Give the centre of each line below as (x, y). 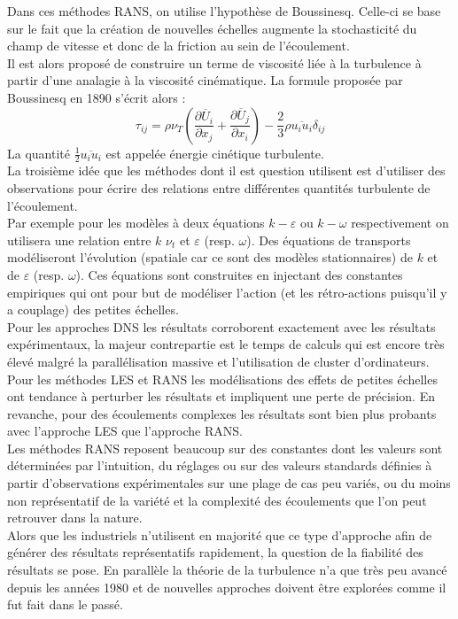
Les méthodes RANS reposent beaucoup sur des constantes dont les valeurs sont (225, 448)
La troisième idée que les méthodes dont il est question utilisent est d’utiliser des (226, 170)
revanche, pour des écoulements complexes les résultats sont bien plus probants (222, 413)
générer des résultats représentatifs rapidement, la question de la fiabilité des (215, 552)
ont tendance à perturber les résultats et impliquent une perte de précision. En (221, 396)
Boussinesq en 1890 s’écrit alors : (97, 97)
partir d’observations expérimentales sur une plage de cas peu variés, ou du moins (229, 483)
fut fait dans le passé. (65, 604)
